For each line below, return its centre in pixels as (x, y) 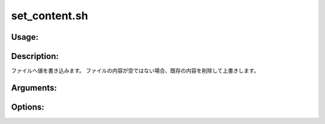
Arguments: (34, 88)
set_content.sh (50, 16)
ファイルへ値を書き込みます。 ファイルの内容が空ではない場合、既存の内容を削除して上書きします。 (135, 71)
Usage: (25, 37)
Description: (35, 56)
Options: (28, 107)
